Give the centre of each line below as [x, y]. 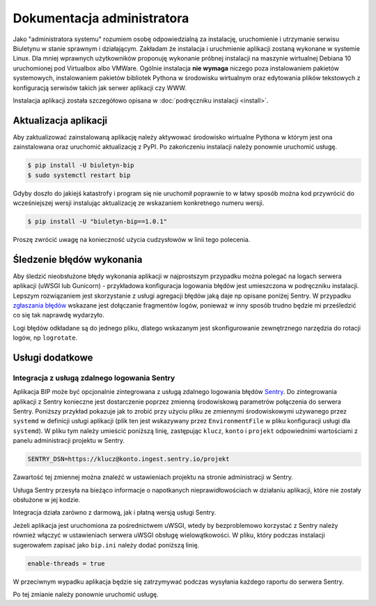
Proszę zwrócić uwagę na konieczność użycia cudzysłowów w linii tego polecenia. [132, 239]
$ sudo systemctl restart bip [79, 175]
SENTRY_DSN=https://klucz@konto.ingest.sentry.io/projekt [128, 459]
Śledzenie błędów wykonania [78, 259]
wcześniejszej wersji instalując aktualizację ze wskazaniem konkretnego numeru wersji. [139, 203]
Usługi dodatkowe [53, 357]
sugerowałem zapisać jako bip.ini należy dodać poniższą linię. [106, 545]
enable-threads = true [66, 563]
